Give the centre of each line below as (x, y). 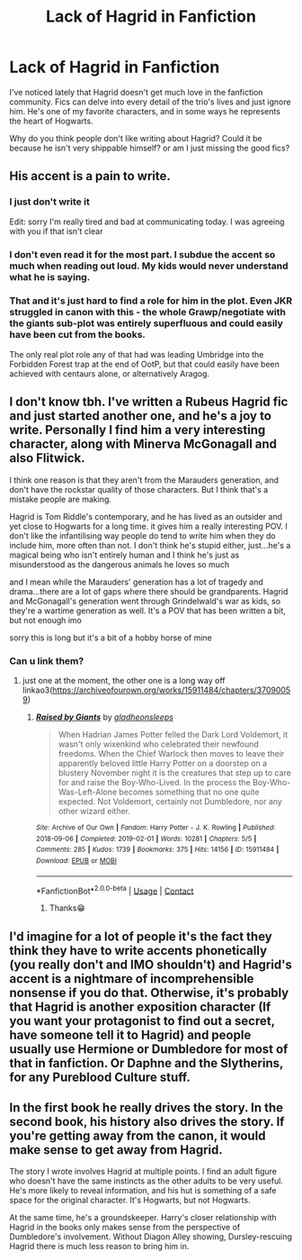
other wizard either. (94, 811)
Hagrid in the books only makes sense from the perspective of (125, 1228)
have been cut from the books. (78, 335)
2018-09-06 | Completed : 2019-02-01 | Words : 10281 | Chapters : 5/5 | (146, 838)
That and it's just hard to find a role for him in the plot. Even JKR (151, 301)
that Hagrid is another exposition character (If (140, 1006)
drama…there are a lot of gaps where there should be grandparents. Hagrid (149, 591)
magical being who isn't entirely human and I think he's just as (124, 555)
